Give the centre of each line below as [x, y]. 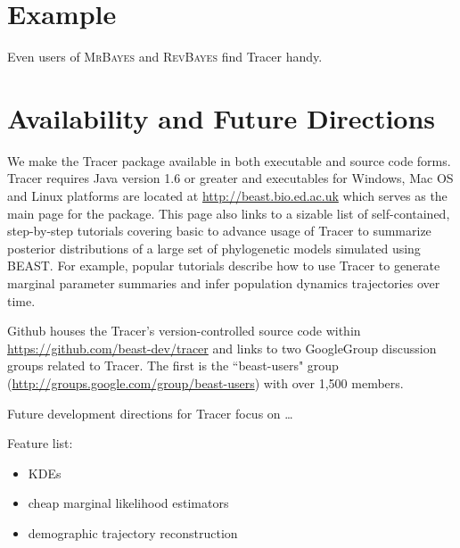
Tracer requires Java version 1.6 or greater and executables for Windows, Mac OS [230, 178]
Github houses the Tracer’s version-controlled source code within [184, 331]
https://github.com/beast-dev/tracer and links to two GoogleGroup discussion [222, 348]
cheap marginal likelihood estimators [128, 503]
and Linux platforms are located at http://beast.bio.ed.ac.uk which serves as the [227, 196]
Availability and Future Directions [222, 117]
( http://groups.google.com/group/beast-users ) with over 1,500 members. [205, 382]
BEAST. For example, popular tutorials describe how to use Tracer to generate [224, 266]
